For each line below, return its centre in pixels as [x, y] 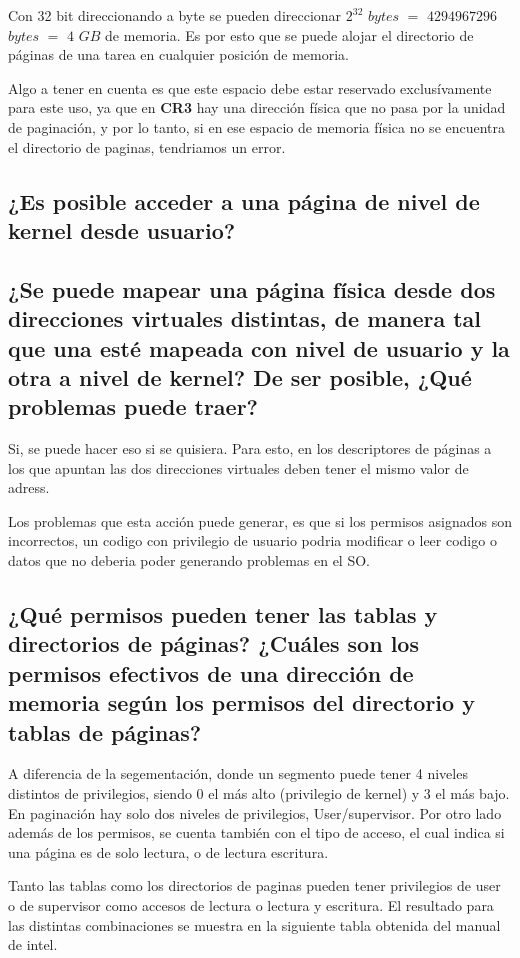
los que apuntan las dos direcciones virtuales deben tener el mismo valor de [238, 467]
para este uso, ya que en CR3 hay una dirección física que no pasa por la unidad [257, 107]
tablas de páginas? [105, 731]
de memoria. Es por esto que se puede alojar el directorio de [289, 34]
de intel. [33, 944]
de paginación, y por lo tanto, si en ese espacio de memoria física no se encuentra [257, 126]
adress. [29, 487]
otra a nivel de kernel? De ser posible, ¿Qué [240, 376]
